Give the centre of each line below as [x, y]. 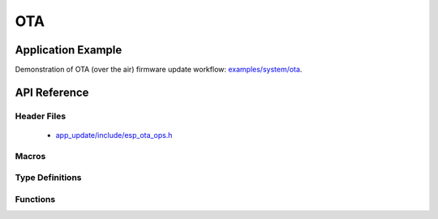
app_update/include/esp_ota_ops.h [114, 135]
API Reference [52, 92]
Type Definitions [48, 178]
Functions [35, 199]
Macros [30, 156]
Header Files [41, 116]
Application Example [69, 50]
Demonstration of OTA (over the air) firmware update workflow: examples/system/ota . [159, 70]
